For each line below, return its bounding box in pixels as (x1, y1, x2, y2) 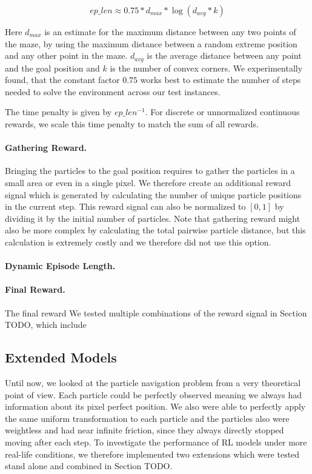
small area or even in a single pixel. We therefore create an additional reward (5, 176, 291, 189)
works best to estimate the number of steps (140, 73, 301, 86)
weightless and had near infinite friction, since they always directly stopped (5, 424, 284, 436)
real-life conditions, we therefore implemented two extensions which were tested (5, 447, 300, 460)
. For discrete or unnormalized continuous (145, 105, 300, 118)
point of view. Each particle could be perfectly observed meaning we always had (5, 388, 302, 401)
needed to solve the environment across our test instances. (5, 85, 221, 98)
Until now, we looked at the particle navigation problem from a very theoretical (5, 376, 301, 389)
